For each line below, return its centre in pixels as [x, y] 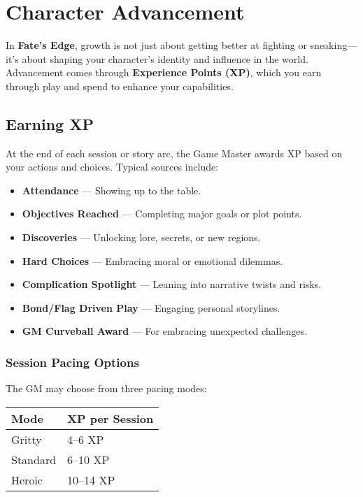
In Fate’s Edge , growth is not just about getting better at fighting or [156, 45]
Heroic [27, 480]
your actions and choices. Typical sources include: [112, 167]
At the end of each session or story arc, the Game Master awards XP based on [174, 153]
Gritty [27, 439]
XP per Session [111, 418]
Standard [34, 459]
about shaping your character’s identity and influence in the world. [165, 58]
